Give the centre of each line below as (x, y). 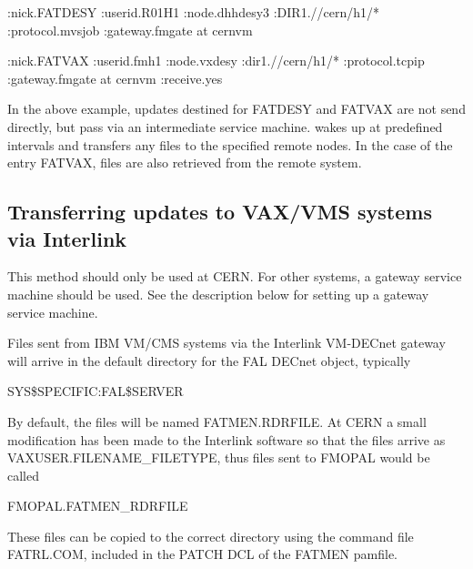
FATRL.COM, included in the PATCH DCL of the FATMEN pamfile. (202, 554)
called (23, 475)
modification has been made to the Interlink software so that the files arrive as (226, 439)
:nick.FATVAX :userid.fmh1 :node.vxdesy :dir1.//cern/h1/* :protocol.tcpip (216, 61)
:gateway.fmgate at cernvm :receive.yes (115, 78)
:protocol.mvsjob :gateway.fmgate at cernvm (130, 30)
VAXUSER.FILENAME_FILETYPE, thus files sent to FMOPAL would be (219, 457)
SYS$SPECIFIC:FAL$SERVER (96, 391)
